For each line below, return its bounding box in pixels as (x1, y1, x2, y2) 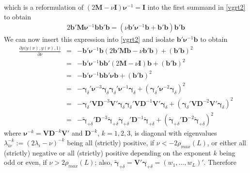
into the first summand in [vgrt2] (147, 2, 246, 12)
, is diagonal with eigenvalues (130, 128, 217, 138)
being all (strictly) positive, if (67, 137, 155, 147)
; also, (94, 157, 112, 167)
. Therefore (203, 157, 236, 167)
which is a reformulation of (4, 2, 84, 12)
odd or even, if (4, 157, 47, 167)
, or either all (207, 137, 246, 147)
